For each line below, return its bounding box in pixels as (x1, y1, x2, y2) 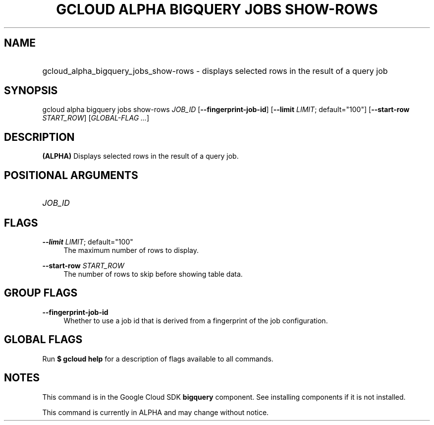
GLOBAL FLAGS (4, 333, 83, 346)
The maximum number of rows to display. (63, 245, 199, 254)
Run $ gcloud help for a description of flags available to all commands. (42, 354, 273, 363)
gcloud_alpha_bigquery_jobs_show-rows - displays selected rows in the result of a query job (42, 65, 388, 76)
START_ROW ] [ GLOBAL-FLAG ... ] (42, 114, 150, 122)
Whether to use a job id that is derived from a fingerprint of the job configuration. (63, 316, 328, 325)
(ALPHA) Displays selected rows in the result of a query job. (42, 152, 239, 161)
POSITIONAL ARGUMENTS (4, 169, 138, 182)
